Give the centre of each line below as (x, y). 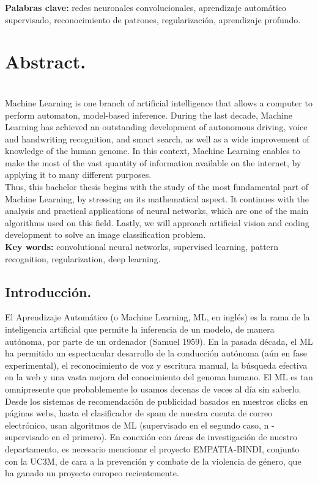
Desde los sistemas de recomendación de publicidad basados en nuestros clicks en (157, 401)
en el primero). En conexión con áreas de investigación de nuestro (174, 437)
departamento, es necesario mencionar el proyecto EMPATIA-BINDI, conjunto (152, 448)
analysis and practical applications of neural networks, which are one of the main (157, 211)
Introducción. (48, 291)
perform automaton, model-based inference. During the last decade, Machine (149, 115)
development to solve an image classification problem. (105, 234)
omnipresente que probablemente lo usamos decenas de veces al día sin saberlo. (153, 389)
